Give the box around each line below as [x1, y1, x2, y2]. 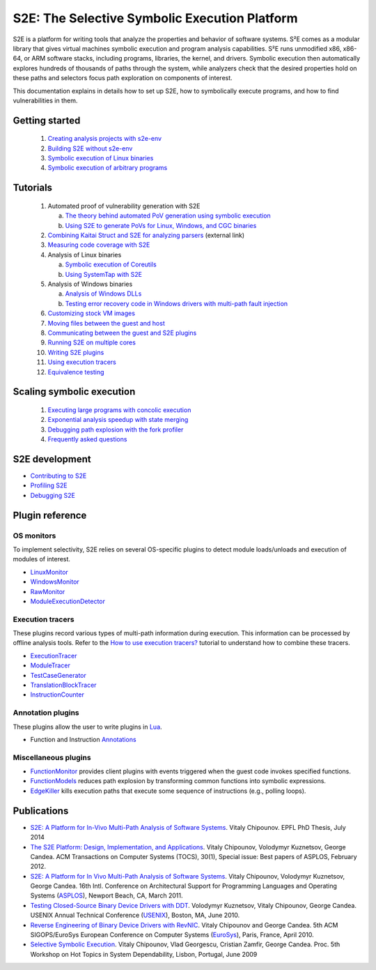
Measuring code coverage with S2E [47, 241, 150, 249]
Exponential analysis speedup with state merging [47, 416, 189, 424]
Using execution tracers [47, 358, 116, 366]
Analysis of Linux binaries [47, 250, 122, 259]
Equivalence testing [47, 367, 104, 376]
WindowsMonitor [30, 577, 79, 586]
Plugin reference [13, 509, 87, 521]
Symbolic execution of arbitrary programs [47, 164, 168, 172]
